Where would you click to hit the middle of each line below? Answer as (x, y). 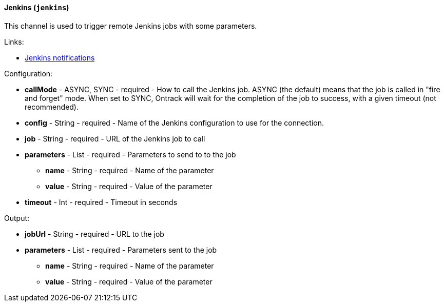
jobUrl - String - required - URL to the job (94, 234)
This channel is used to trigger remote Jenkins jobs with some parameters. (131, 26)
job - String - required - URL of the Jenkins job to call (115, 138)
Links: (14, 42)
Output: (17, 218)
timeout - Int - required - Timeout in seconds (101, 202)
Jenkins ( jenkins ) (37, 7)
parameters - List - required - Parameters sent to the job (121, 250)
